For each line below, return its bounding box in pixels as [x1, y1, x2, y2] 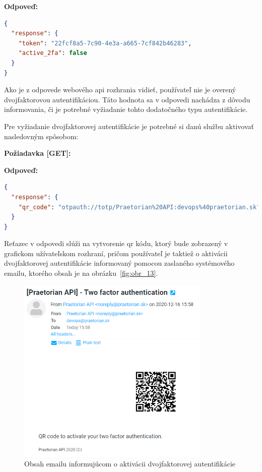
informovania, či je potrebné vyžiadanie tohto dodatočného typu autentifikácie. [4, 104, 248, 114]
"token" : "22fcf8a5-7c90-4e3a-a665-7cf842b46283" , [18, 39, 192, 47]
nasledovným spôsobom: [4, 131, 79, 141]
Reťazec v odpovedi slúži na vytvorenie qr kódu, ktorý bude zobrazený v [4, 238, 228, 249]
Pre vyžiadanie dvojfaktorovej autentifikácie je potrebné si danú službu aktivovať [4, 121, 254, 131]
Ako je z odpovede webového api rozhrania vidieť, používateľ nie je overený [4, 84, 236, 95]
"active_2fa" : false [18, 49, 87, 57]
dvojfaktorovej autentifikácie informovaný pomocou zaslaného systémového [4, 258, 235, 268]
